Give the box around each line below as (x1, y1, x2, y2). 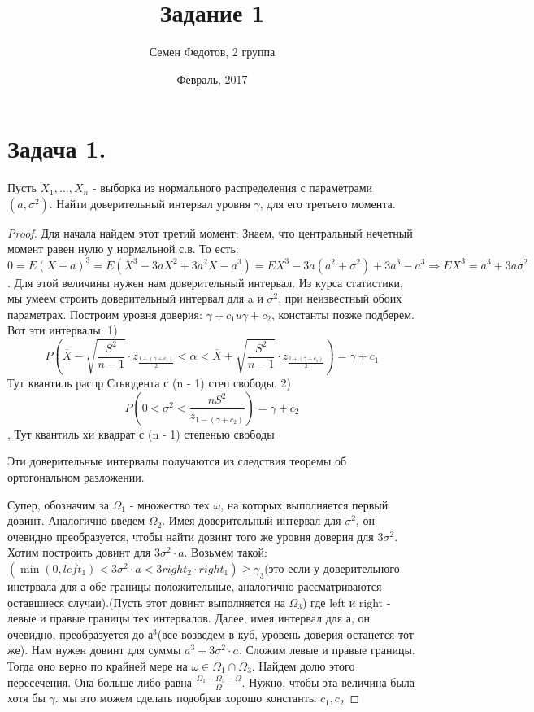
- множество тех (129, 496, 210, 513)
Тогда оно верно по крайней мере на (7, 657, 188, 674)
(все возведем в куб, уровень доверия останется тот (157, 625, 414, 642)
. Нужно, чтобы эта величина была (241, 673, 415, 690)
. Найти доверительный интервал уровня (49, 194, 250, 212)
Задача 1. (7, 132, 106, 165)
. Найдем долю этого (251, 657, 355, 674)
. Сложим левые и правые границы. (238, 641, 415, 658)
